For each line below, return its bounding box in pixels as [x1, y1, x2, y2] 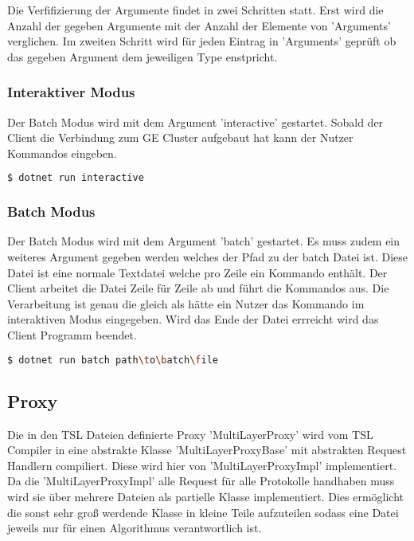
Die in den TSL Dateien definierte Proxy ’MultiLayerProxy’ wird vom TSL [7, 425, 373, 442]
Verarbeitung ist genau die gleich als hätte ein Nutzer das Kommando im [7, 295, 365, 312]
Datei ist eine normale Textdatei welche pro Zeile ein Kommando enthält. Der [7, 264, 388, 280]
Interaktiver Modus [7, 82, 135, 102]
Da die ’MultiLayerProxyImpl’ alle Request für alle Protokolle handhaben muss [7, 472, 395, 489]
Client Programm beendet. [7, 327, 137, 343]
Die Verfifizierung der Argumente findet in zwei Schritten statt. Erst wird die [7, 2, 384, 18]
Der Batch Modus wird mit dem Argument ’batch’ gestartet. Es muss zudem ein [7, 233, 400, 249]
